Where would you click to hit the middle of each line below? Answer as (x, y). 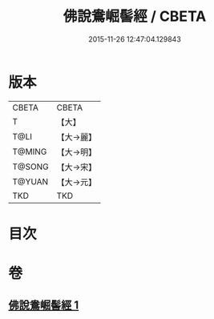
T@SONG (31, 167)
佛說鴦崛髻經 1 (44, 305)
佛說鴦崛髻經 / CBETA (135, 16)
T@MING (30, 151)
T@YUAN (30, 181)
